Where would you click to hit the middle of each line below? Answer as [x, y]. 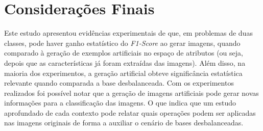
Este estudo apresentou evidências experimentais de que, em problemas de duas [128, 33]
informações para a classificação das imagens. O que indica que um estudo [120, 103]
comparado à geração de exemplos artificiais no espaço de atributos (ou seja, [124, 53]
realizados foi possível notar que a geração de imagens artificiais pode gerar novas [131, 93]
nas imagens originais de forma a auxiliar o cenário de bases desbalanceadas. [124, 123]
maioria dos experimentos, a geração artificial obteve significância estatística [123, 73]
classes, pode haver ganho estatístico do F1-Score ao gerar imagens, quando [122, 43]
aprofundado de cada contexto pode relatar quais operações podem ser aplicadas [130, 112]
